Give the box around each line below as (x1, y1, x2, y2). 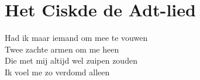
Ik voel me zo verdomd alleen (5, 65, 110, 78)
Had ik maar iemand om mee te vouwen (5, 32, 148, 44)
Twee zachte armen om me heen (5, 43, 119, 55)
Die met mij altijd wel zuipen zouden (5, 54, 137, 67)
